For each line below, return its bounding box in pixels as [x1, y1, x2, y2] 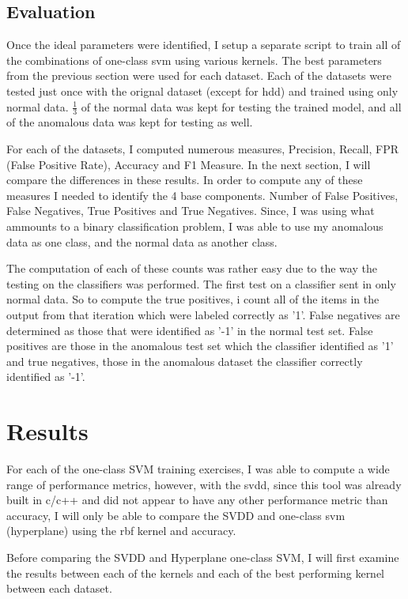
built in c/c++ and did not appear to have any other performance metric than [6, 492, 388, 508]
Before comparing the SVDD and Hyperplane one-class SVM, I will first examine [6, 549, 399, 565]
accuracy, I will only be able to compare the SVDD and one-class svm [6, 507, 346, 523]
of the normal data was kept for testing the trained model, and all [81, 98, 402, 115]
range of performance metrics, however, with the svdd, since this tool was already [6, 476, 402, 492]
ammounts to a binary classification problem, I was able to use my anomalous [6, 217, 383, 234]
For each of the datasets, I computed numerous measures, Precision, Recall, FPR [6, 141, 399, 156]
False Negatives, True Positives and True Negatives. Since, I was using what [6, 202, 375, 219]
